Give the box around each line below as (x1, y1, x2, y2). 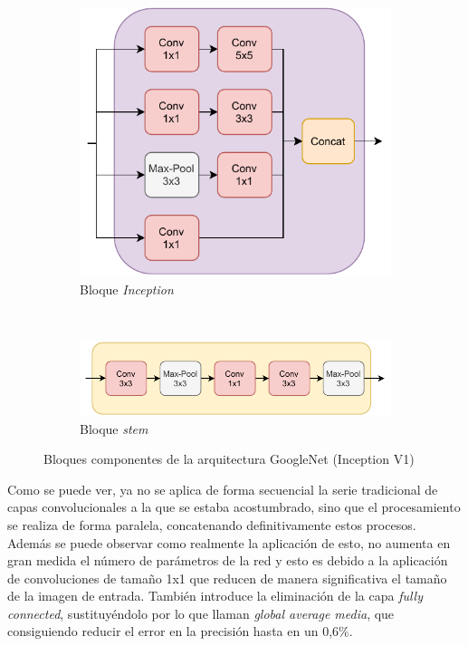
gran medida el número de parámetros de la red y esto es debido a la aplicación (7, 551, 448, 570)
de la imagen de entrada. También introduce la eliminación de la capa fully (7, 586, 423, 605)
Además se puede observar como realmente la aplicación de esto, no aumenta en (7, 533, 451, 552)
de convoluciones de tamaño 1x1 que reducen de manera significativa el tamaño (7, 568, 447, 587)
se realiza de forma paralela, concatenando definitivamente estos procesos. (7, 515, 416, 534)
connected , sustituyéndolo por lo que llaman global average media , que (7, 603, 395, 622)
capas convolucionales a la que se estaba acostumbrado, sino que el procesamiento (7, 497, 461, 516)
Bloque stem (80, 419, 148, 438)
